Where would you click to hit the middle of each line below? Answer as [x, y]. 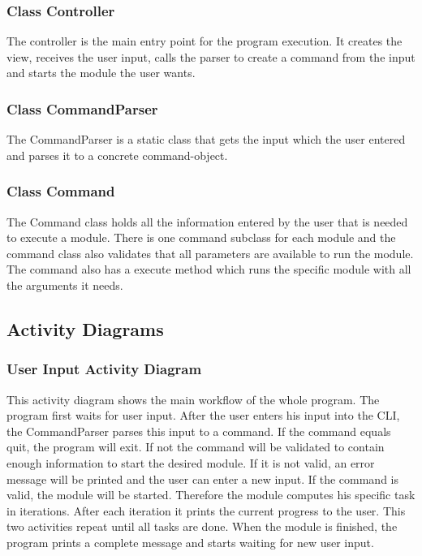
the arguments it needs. [65, 285]
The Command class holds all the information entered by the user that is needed [207, 221]
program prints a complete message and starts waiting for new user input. [190, 542]
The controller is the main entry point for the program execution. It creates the [205, 41]
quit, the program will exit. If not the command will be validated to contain [196, 447]
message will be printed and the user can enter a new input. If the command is [202, 478]
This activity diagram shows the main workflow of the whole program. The [193, 399]
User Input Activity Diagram [104, 369]
